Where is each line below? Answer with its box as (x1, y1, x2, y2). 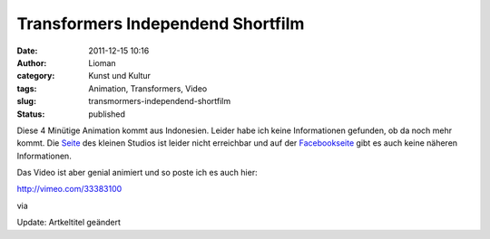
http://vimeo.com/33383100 (16, 184, 122, 195)
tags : (16, 82, 37, 94)
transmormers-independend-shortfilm (88, 96, 231, 107)
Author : (16, 57, 47, 68)
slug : (16, 96, 36, 107)
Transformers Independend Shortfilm (16, 14, 305, 33)
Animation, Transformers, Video (88, 82, 208, 94)
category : (16, 71, 55, 81)
